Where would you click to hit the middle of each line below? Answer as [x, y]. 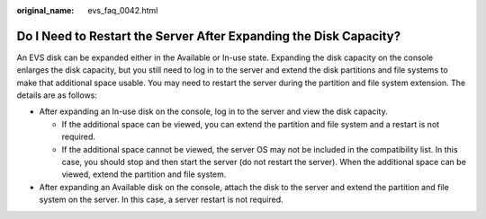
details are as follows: [57, 95]
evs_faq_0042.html [123, 10]
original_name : [45, 10]
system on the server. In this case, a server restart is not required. [161, 200]
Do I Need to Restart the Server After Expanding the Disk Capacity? [209, 36]
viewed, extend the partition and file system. [144, 174]
